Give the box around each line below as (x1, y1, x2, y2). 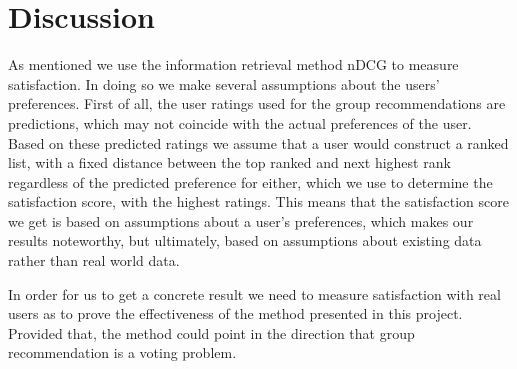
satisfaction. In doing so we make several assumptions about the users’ (8, 73, 440, 94)
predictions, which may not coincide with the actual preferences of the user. (8, 112, 472, 133)
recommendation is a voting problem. (8, 342, 237, 363)
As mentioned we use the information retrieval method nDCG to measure (8, 54, 459, 75)
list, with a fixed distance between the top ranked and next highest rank (8, 152, 451, 173)
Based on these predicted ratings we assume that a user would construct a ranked (8, 132, 509, 153)
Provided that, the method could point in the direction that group (8, 322, 415, 343)
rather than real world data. (8, 250, 180, 271)
